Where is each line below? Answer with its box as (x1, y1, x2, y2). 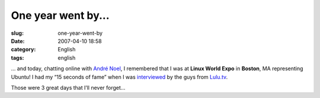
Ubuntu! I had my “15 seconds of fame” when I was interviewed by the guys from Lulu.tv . (11, 73, 228, 80)
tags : (11, 54, 24, 61)
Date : (11, 37, 25, 44)
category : (11, 46, 36, 53)
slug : (11, 30, 24, 37)
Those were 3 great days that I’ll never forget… (11, 84, 126, 91)
